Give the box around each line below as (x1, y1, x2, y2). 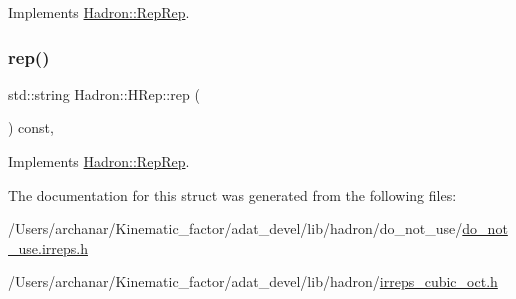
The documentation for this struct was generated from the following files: (8, 184, 457, 205)
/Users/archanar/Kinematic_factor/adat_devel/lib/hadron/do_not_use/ (8, 218, 463, 239)
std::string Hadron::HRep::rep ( (8, 83, 200, 104)
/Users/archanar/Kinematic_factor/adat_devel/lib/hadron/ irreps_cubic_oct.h (8, 271, 498, 292)
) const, (8, 117, 54, 138)
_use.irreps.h (8, 237, 88, 258)
